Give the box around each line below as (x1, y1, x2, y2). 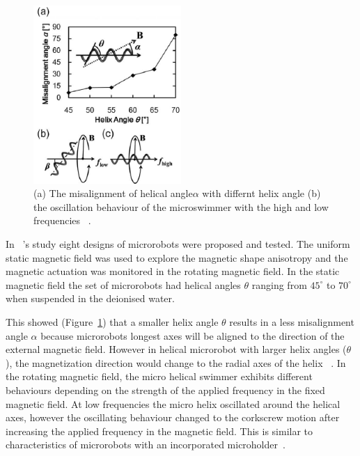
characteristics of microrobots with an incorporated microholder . (6, 437, 285, 452)
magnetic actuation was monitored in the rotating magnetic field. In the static (6, 264, 340, 278)
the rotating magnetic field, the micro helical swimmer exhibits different (6, 369, 313, 384)
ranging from (251, 277, 307, 292)
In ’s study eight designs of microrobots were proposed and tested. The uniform (6, 237, 350, 251)
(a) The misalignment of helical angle (33, 186, 193, 201)
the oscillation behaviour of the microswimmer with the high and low (33, 199, 329, 214)
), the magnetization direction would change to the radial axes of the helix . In (6, 355, 346, 370)
